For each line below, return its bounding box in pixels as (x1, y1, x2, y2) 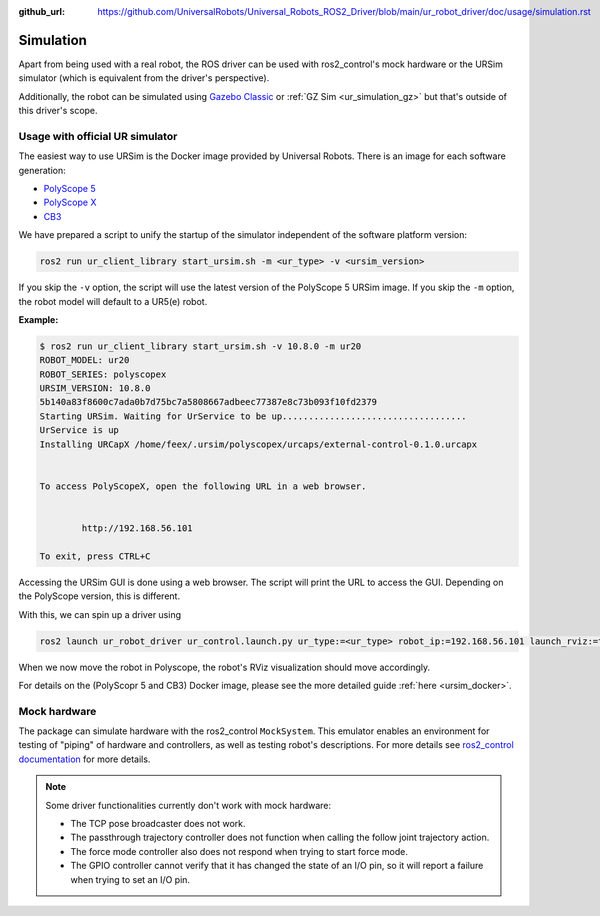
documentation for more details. (18, 753, 151, 765)
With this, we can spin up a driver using (18, 608, 182, 620)
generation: (18, 164, 66, 176)
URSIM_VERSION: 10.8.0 (39, 383, 151, 394)
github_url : (18, 6, 65, 17)
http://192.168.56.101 (81, 522, 194, 534)
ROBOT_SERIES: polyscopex (39, 368, 167, 380)
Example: (18, 313, 59, 325)
